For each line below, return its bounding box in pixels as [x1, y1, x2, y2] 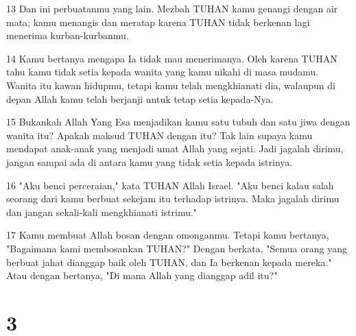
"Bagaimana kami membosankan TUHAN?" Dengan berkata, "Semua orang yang [6, 241, 347, 255]
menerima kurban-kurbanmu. [6, 28, 129, 43]
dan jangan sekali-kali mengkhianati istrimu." [6, 204, 198, 219]
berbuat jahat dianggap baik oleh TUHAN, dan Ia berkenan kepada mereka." [6, 254, 332, 269]
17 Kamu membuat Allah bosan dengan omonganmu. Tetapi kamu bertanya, [6, 228, 329, 242]
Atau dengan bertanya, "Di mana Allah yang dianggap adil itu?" [6, 268, 278, 283]
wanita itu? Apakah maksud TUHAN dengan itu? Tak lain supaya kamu [6, 128, 313, 142]
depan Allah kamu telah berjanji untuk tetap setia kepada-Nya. [6, 91, 274, 106]
